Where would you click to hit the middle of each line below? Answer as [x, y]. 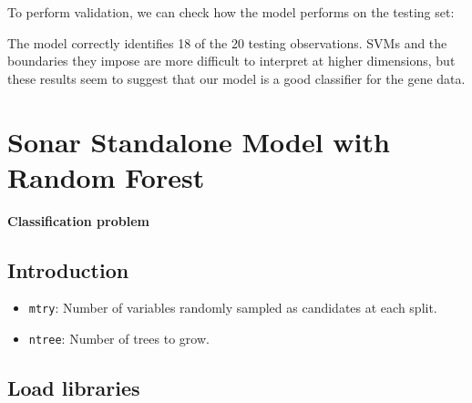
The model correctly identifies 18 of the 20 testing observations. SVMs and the [227, 42]
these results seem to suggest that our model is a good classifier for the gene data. [236, 78]
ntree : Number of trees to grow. [119, 339]
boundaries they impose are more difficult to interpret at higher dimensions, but [231, 61]
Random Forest [106, 176]
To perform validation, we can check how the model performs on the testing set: [231, 12]
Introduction [68, 269]
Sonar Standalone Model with [199, 141]
